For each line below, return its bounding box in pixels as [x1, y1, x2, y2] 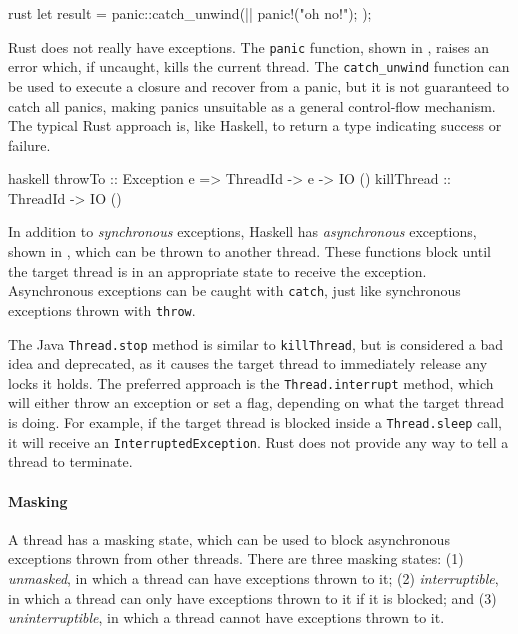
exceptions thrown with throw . [8, 299, 196, 320]
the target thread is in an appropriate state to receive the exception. [8, 260, 427, 281]
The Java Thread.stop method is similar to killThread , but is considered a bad [8, 333, 504, 354]
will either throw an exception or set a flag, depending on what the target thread [8, 392, 505, 413]
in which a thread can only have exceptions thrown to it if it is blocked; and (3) [8, 587, 497, 608]
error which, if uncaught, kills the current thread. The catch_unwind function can [8, 56, 510, 77]
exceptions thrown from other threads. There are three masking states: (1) [8, 548, 464, 569]
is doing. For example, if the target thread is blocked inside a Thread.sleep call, [8, 412, 503, 433]
